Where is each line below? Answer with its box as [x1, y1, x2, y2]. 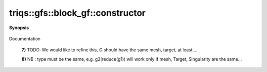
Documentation [9, 36, 41, 41]
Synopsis [9, 25, 29, 31]
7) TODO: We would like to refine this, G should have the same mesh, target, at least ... [21, 47, 198, 53]
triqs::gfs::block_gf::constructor [9, 7, 146, 18]
